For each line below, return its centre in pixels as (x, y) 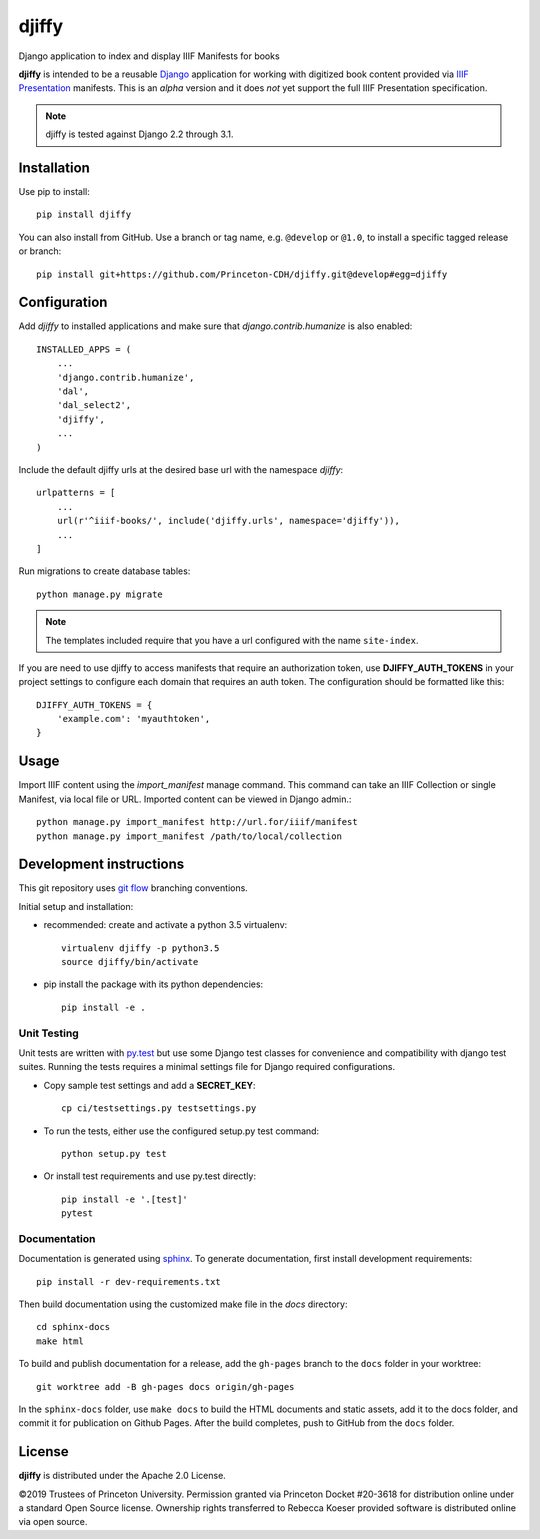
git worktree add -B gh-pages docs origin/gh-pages (165, 1386)
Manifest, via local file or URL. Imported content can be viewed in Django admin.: (185, 799)
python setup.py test (114, 1153)
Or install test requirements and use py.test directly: (150, 1176)
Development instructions (101, 864)
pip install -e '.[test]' (125, 1199)
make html (60, 1341)
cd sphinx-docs (73, 1327)
